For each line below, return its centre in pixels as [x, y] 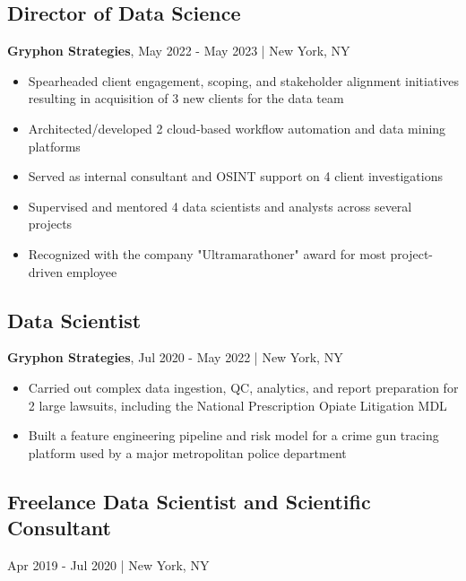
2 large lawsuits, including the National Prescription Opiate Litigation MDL [237, 405]
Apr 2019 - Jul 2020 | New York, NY [108, 564]
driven [45, 271]
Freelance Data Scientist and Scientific [189, 501]
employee [92, 271]
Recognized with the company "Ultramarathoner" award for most [207, 253]
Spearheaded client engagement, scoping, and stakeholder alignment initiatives [244, 80]
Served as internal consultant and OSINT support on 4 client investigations [235, 176]
